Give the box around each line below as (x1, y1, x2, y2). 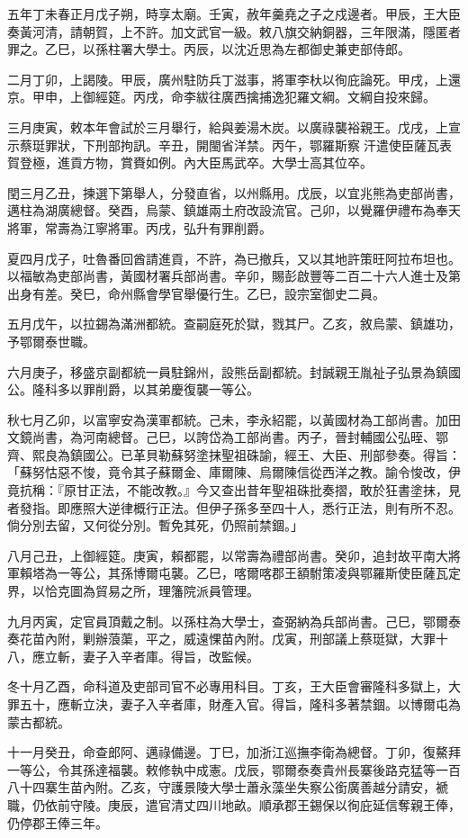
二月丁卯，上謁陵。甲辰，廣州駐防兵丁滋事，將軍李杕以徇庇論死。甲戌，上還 (7, 69, 461, 88)
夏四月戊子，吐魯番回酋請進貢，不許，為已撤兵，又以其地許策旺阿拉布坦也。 (7, 248, 461, 267)
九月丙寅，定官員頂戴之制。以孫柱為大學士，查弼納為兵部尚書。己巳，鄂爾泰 (7, 611, 461, 630)
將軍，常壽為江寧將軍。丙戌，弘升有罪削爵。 (7, 218, 272, 237)
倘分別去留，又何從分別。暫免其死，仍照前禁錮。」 (7, 516, 303, 535)
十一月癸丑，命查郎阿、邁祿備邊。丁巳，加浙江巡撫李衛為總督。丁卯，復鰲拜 (7, 743, 461, 761)
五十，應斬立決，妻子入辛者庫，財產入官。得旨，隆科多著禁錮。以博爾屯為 (19, 695, 461, 713)
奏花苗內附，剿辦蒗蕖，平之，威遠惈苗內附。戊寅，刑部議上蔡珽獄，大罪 (7, 629, 436, 648)
